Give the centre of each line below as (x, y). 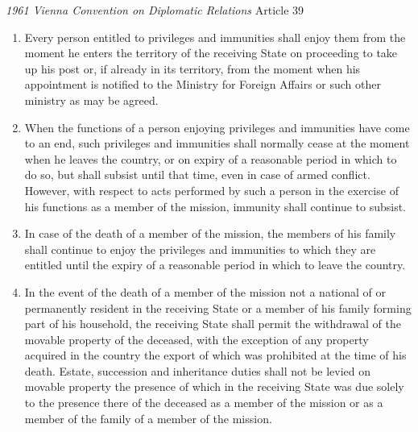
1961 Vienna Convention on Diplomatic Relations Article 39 (155, 10)
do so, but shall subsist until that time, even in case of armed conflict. (197, 174)
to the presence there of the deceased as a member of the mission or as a (204, 403)
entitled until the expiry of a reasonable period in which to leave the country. (215, 265)
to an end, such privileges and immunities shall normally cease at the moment (217, 143)
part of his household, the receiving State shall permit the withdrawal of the (213, 324)
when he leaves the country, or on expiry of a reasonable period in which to (211, 158)
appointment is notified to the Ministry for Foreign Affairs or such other (203, 84)
